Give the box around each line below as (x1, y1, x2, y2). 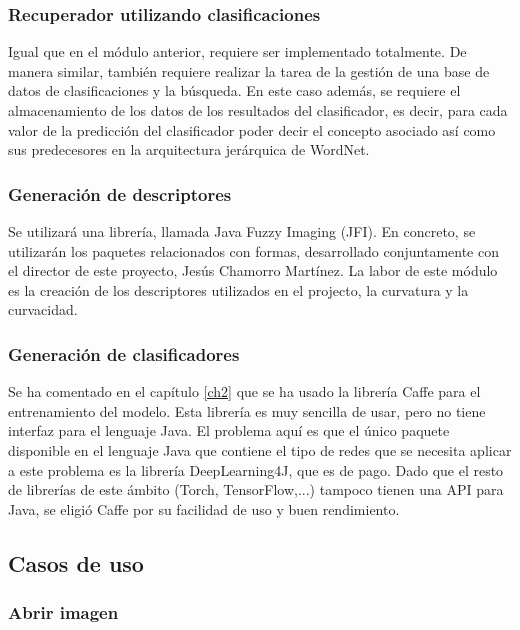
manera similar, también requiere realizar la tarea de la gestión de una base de (8, 60, 490, 81)
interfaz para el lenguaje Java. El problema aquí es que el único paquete (8, 420, 450, 441)
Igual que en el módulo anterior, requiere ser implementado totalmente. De (8, 41, 467, 62)
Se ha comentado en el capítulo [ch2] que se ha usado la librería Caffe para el (8, 381, 481, 402)
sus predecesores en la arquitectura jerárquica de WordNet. (8, 139, 370, 160)
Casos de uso (8, 547, 144, 578)
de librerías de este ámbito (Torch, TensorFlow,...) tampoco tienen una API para (8, 479, 504, 500)
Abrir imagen (8, 600, 119, 625)
